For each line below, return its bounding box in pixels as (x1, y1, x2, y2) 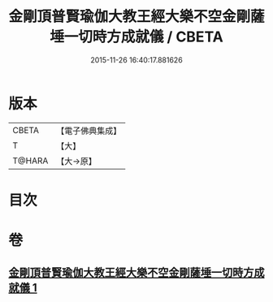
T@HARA (12, 155, 49, 166)
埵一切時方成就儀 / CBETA (50, 28, 223, 46)
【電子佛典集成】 (56, 125, 122, 136)
